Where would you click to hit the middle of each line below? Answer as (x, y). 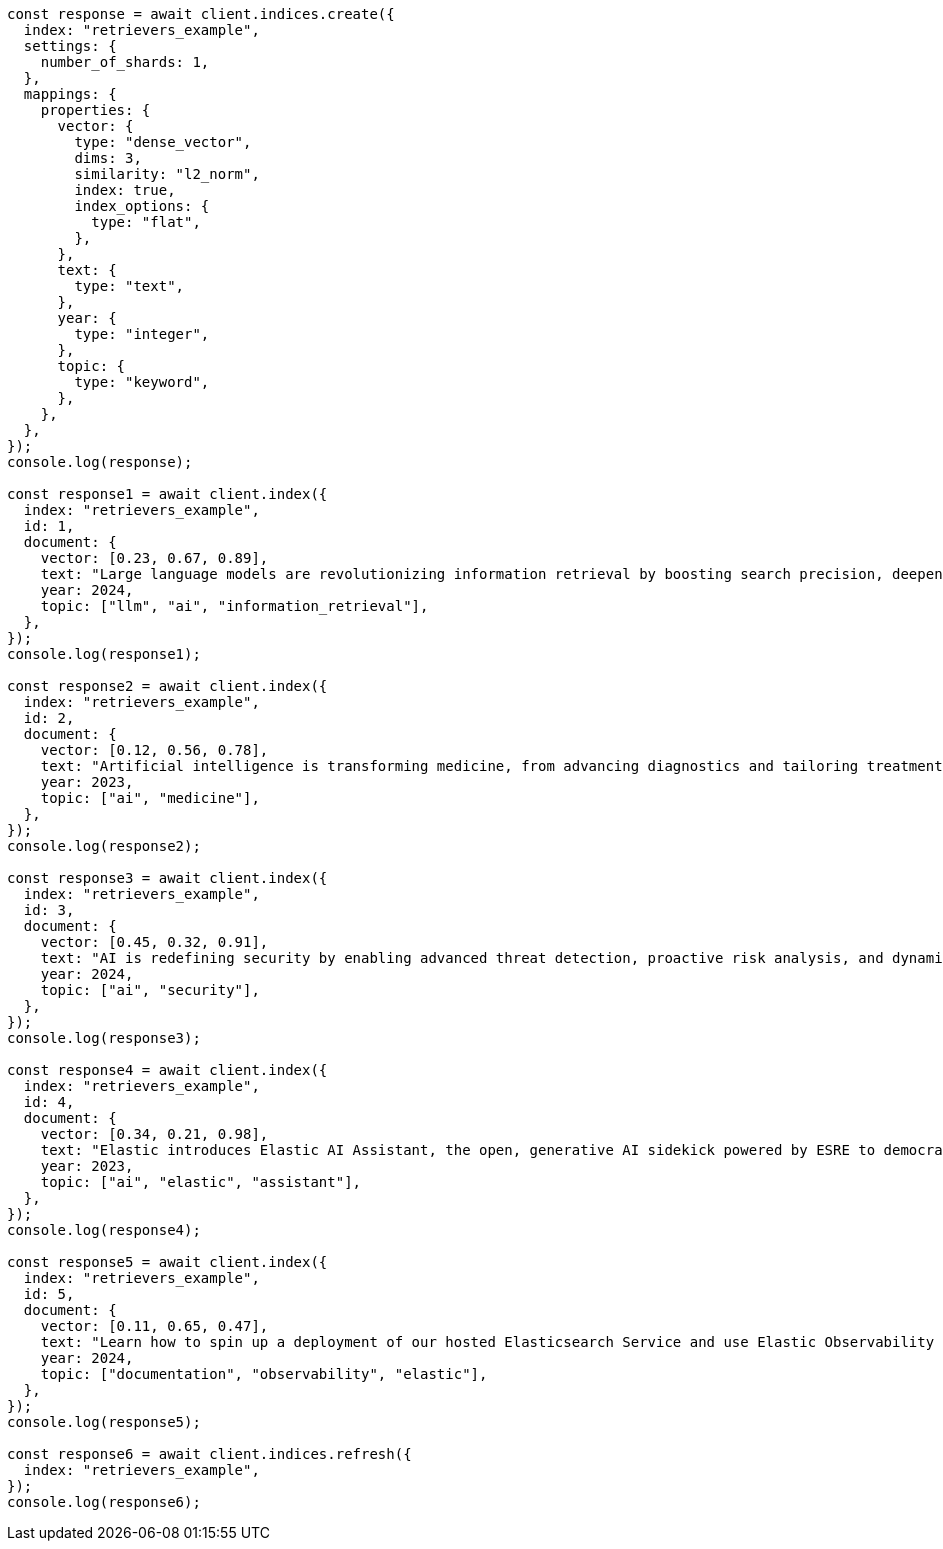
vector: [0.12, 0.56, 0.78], (154, 750)
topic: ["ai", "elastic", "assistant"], (201, 1182)
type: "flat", (146, 222)
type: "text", (129, 286)
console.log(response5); (104, 1422)
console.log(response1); (104, 654)
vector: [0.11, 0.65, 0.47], (154, 1326)
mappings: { (70, 94)
